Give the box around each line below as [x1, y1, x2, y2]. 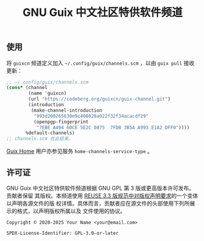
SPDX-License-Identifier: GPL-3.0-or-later [6, 230, 119, 237]
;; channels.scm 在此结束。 [6, 135, 73, 142]
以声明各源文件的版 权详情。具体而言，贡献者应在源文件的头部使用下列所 [6, 200, 190, 207]
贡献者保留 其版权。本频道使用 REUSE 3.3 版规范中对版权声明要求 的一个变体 [6, 192, 199, 200]
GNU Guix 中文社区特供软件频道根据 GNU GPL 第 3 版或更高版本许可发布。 [6, 184, 195, 192]
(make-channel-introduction [31, 107, 103, 113]
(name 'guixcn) [28, 90, 67, 96]
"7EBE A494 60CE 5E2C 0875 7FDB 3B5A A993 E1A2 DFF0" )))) [36, 124, 190, 131]
